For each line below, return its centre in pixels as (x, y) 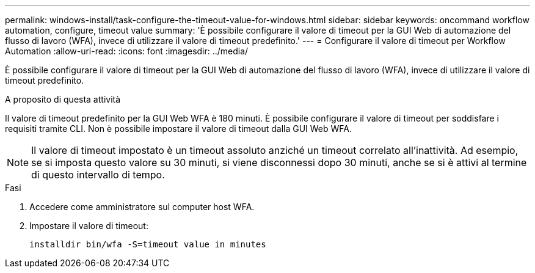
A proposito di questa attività (63, 99)
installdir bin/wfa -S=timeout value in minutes (148, 244)
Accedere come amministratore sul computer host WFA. (142, 207)
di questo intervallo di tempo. (98, 175)
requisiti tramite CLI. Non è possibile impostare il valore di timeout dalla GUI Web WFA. (179, 129)
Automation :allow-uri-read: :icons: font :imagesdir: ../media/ (127, 51)
